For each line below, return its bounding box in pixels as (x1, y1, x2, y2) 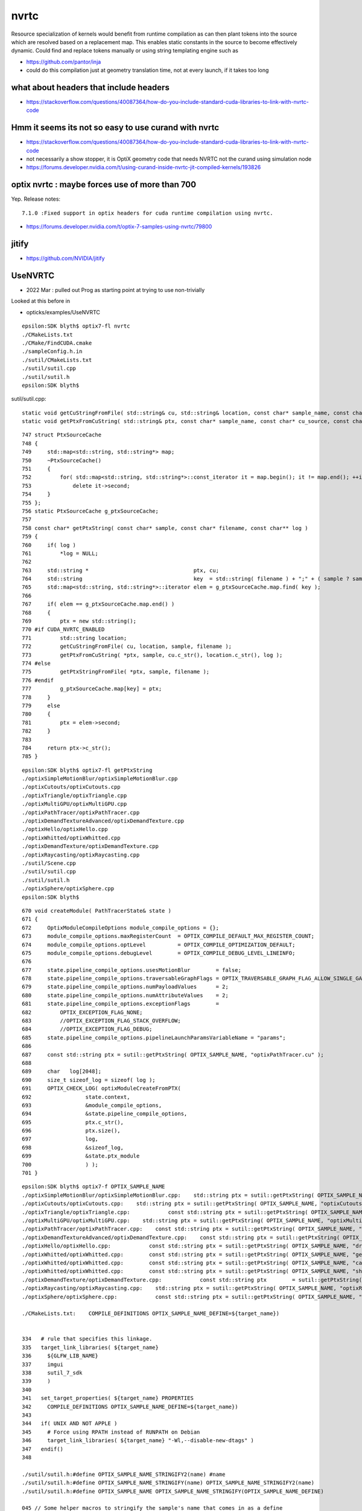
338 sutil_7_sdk (22, 1370, 83, 1376)
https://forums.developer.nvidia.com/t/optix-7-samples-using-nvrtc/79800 (26, 223, 212, 230)
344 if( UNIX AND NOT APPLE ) (22, 1420, 118, 1427)
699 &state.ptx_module (22, 1153, 140, 1160)
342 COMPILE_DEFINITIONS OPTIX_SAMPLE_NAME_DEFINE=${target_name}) (22, 1403, 238, 1410)
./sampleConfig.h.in (22, 348, 83, 355)
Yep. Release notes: (11, 195, 60, 202)
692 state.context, (22, 1093, 130, 1100)
